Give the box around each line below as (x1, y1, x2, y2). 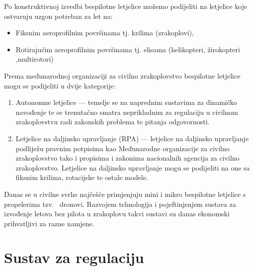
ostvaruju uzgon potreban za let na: (4, 10, 113, 21)
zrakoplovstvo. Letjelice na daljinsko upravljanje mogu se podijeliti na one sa (15, 162, 250, 173)
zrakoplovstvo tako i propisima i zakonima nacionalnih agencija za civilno (15, 153, 240, 163)
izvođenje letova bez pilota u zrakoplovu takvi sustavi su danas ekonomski (4, 208, 230, 219)
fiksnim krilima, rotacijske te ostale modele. (15, 172, 149, 182)
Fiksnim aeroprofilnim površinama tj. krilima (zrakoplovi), (15, 27, 194, 38)
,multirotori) (15, 54, 54, 64)
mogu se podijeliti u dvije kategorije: (4, 80, 116, 90)
